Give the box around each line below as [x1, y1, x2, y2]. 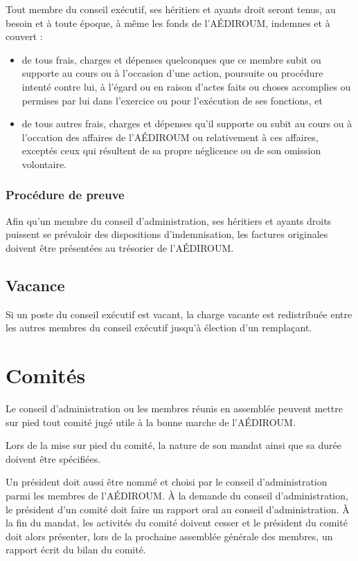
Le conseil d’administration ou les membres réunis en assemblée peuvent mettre [6, 401, 343, 416]
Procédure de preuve [6, 186, 125, 203]
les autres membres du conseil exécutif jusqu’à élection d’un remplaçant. [6, 320, 312, 335]
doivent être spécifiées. [6, 451, 101, 466]
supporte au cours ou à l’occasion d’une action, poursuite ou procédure [21, 66, 323, 80]
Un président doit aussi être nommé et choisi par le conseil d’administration [6, 475, 328, 489]
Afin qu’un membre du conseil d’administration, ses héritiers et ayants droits [6, 213, 332, 228]
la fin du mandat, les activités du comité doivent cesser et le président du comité [6, 515, 348, 530]
